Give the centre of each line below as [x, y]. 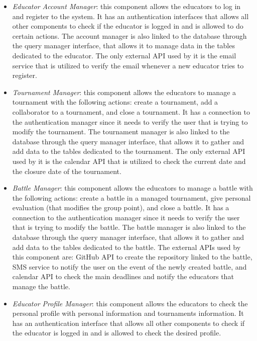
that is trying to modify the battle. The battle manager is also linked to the [129, 227]
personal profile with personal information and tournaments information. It [128, 313]
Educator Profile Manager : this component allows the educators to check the [130, 303]
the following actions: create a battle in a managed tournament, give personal [132, 197]
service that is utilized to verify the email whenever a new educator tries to [128, 65]
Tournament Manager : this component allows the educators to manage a [124, 92]
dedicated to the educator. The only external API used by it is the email [124, 55]
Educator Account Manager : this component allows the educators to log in [126, 6]
